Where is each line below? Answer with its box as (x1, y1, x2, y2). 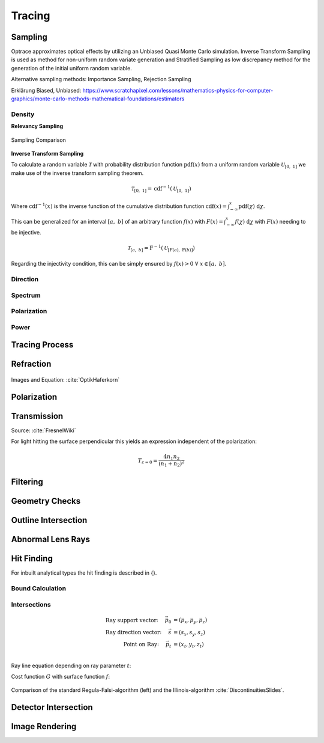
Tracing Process (11, 340, 74, 350)
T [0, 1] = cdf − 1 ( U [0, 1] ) (131, 184, 191, 194)
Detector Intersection (11, 702, 93, 712)
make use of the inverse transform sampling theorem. (11, 169, 144, 177)
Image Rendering (11, 721, 77, 732)
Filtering (11, 477, 43, 487)
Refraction (11, 359, 52, 369)
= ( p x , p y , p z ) (173, 617, 208, 625)
